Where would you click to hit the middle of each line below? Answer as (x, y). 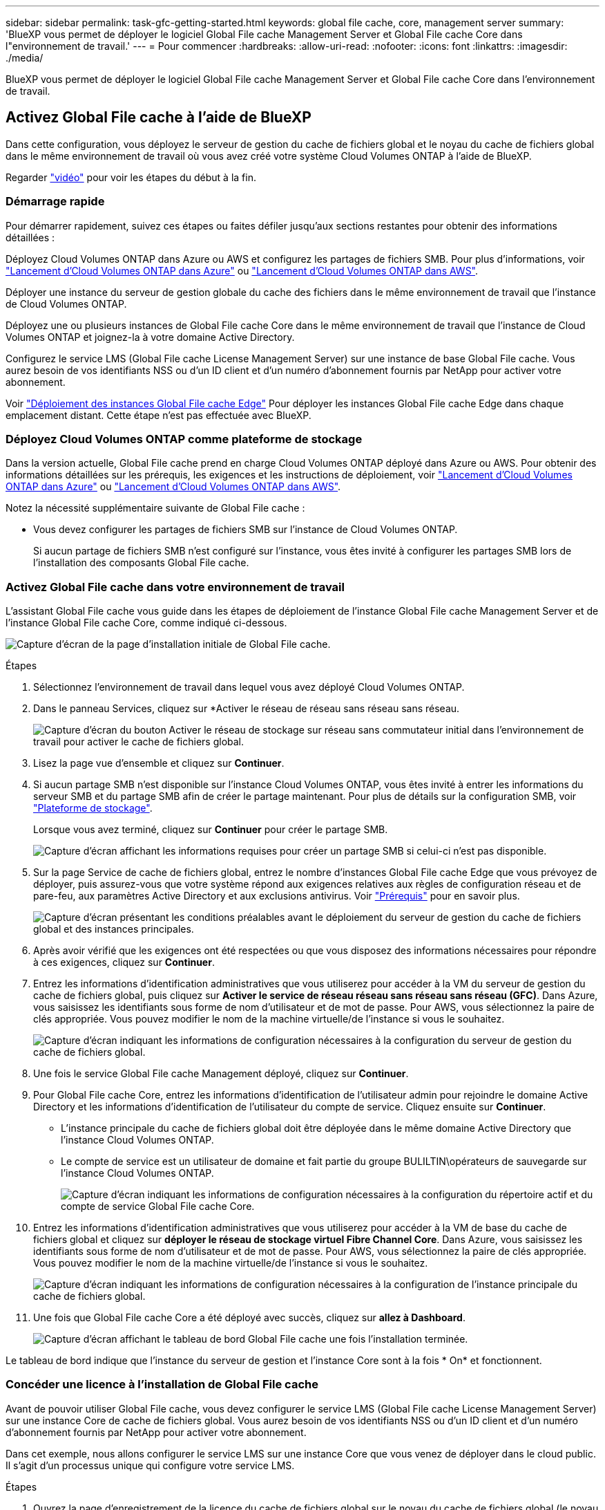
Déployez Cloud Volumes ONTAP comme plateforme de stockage (184, 439)
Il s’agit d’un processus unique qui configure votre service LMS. (150, 1465)
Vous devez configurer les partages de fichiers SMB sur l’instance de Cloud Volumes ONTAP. (246, 530)
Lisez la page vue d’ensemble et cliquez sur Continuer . (159, 763)
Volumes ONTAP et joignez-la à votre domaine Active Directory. (150, 337)
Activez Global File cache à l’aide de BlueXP (159, 118)
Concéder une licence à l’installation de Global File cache (162, 1385)
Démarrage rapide (55, 202)
